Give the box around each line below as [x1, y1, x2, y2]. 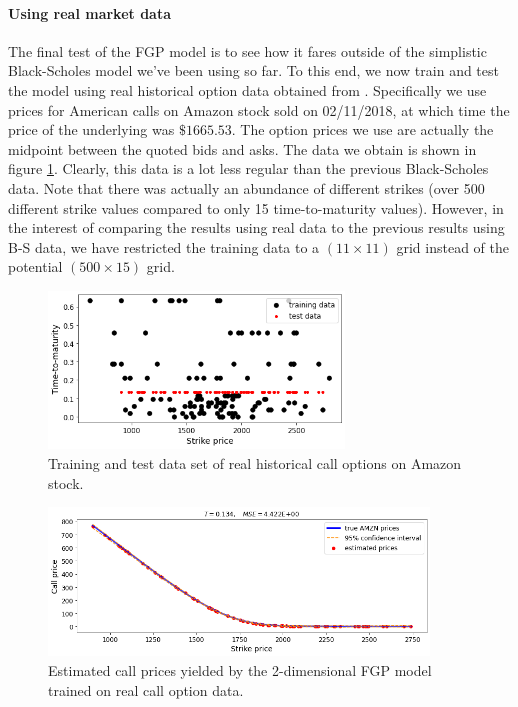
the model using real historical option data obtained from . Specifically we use [8, 79, 487, 100]
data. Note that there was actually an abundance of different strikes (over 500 [8, 177, 485, 198]
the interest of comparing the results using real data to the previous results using [8, 217, 505, 238]
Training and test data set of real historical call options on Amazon [48, 452, 462, 473]
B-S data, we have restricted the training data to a [8, 236, 320, 257]
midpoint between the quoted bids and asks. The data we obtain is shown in [8, 138, 477, 159]
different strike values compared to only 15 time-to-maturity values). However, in [8, 197, 504, 218]
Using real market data [8, 2, 172, 23]
